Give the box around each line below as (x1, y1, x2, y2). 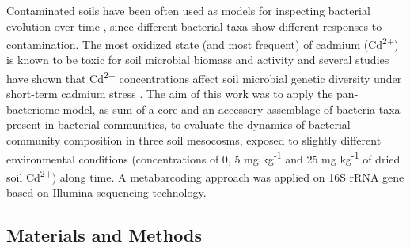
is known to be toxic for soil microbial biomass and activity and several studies (6, 51, 389, 68)
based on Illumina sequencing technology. (6, 184, 207, 201)
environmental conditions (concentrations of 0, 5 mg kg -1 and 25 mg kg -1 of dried (6, 148, 401, 167)
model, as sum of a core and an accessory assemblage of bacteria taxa (63, 100, 401, 117)
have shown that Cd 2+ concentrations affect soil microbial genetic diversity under (6, 68, 402, 86)
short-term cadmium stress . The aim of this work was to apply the (6, 85, 333, 102)
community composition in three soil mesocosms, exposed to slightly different (6, 132, 382, 148)
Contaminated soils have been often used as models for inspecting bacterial (6, 2, 370, 18)
